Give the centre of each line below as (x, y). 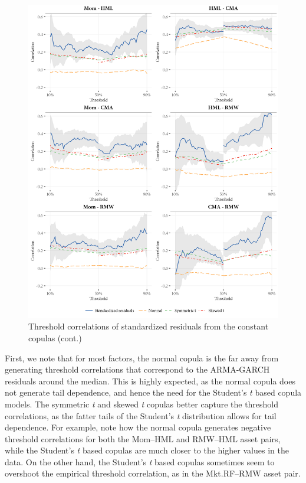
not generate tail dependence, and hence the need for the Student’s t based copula (153, 392)
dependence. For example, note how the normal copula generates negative (138, 427)
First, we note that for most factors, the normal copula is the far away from (142, 358)
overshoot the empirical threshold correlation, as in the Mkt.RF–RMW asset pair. (153, 473)
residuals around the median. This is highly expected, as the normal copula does (150, 381)
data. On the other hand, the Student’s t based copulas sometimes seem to (140, 461)
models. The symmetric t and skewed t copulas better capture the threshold (142, 404)
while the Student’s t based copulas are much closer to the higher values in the (147, 450)
